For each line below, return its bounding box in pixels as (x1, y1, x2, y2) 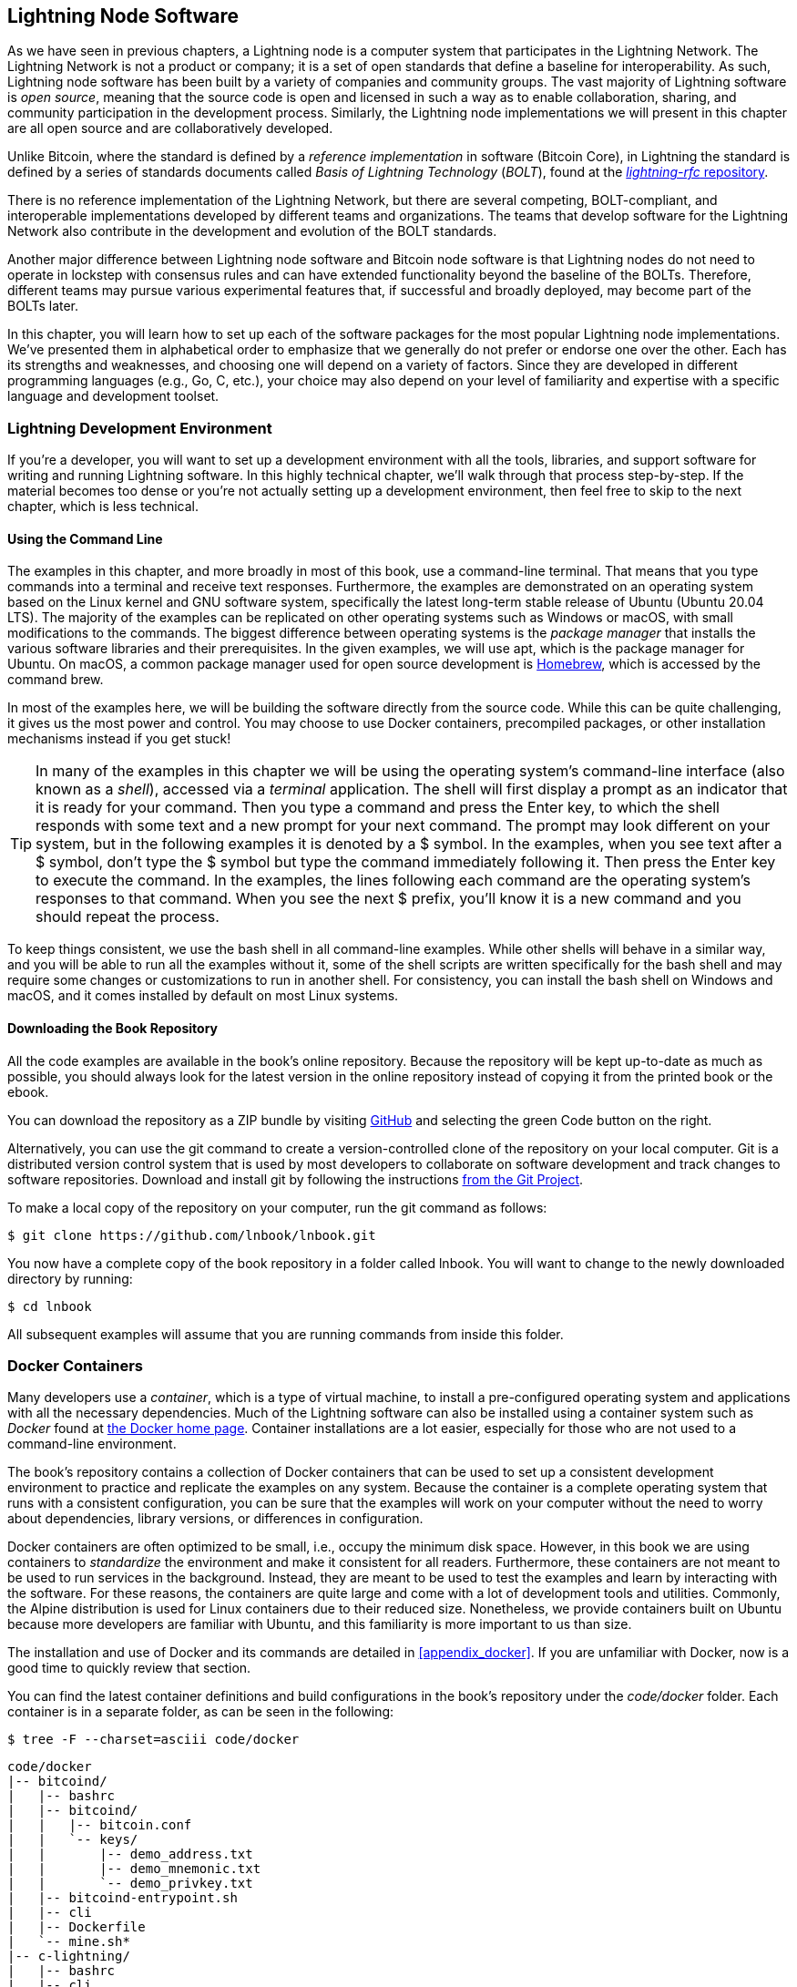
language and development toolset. (7, 388, 220, 405)
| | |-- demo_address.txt (7, 1847, 253, 1862)
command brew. (7, 671, 104, 688)
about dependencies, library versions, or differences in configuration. (7, 1511, 424, 1527)
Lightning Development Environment (7, 418, 272, 437)
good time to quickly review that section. (7, 1660, 251, 1676)
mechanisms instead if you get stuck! (7, 731, 231, 747)
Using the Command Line (7, 530, 163, 547)
